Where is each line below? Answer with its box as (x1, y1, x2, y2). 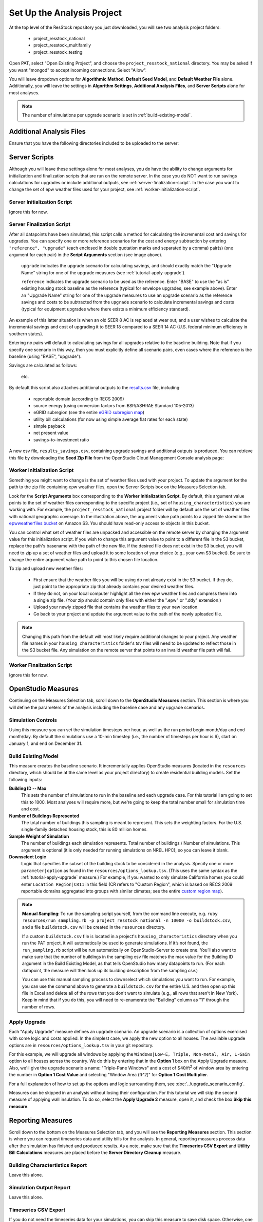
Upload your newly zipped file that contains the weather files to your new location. (33, 604, 199, 610)
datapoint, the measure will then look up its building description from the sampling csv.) (22, 967, 198, 973)
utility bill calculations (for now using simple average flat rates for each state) (33, 416, 188, 422)
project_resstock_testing (33, 49, 83, 55)
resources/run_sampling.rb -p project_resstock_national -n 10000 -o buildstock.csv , (22, 917, 231, 923)
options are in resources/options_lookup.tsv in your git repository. (9, 1042, 153, 1048)
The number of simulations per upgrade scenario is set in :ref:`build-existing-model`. (22, 112, 192, 118)
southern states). (9, 330, 43, 337)
